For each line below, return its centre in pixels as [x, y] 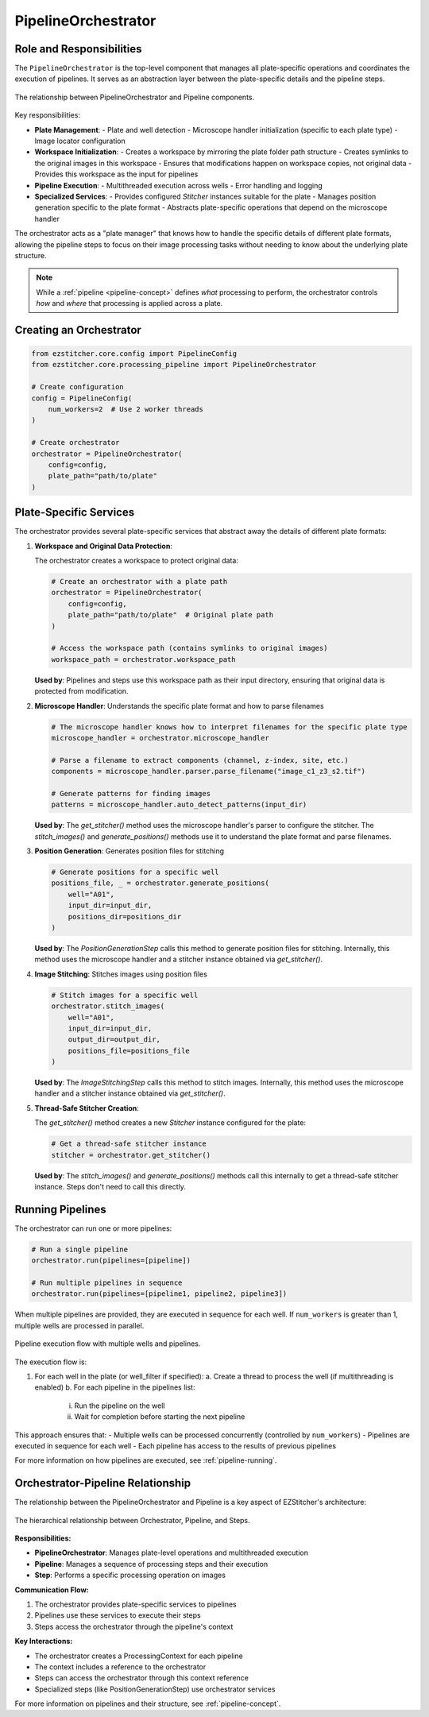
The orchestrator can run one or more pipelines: [93, 1228]
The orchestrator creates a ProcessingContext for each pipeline [139, 1656]
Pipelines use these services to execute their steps [118, 1615]
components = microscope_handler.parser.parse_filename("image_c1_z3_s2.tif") [208, 771]
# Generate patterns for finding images [131, 793]
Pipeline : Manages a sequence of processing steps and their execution [151, 1564]
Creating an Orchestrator [78, 330]
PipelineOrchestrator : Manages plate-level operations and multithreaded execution [172, 1553]
